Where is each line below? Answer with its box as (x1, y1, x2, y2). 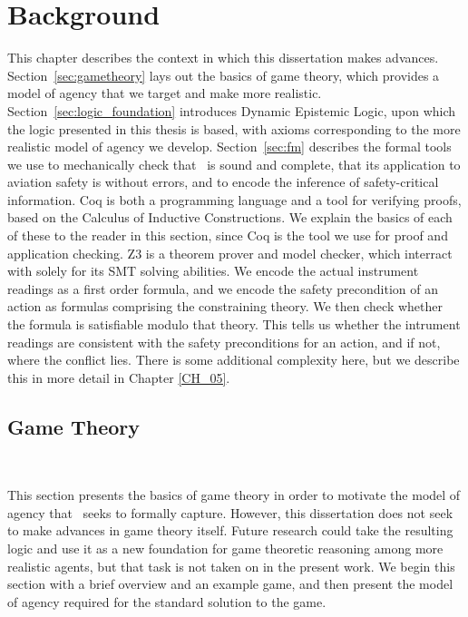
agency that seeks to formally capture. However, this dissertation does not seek (7, 503, 453, 522)
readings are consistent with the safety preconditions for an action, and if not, (7, 332, 441, 351)
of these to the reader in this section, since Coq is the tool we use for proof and (7, 226, 448, 245)
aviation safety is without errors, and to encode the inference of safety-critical (7, 172, 439, 191)
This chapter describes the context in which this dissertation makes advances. (7, 48, 439, 67)
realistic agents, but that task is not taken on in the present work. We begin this (7, 556, 455, 575)
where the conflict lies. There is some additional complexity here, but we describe (7, 350, 460, 369)
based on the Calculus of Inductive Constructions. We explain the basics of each (7, 208, 453, 227)
